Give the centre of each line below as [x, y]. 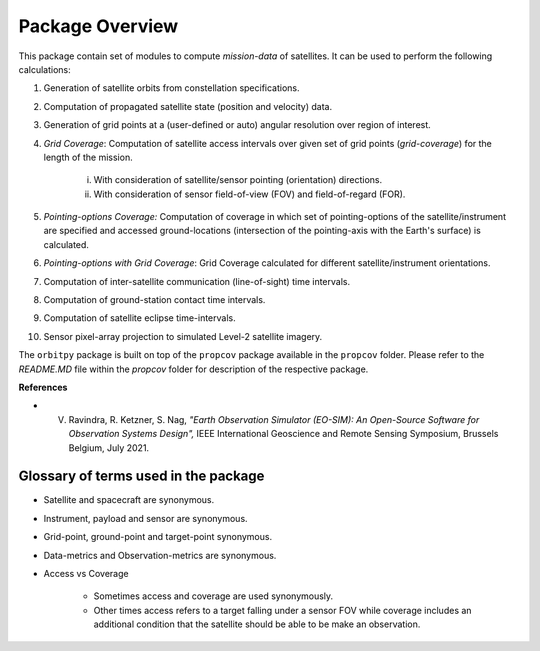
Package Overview [98, 26]
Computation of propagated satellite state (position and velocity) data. [188, 106]
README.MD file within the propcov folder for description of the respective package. [193, 369]
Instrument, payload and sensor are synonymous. [146, 518]
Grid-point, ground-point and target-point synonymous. [158, 537]
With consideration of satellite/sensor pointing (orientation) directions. [238, 180]
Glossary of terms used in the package [141, 476]
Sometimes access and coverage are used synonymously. [213, 596]
